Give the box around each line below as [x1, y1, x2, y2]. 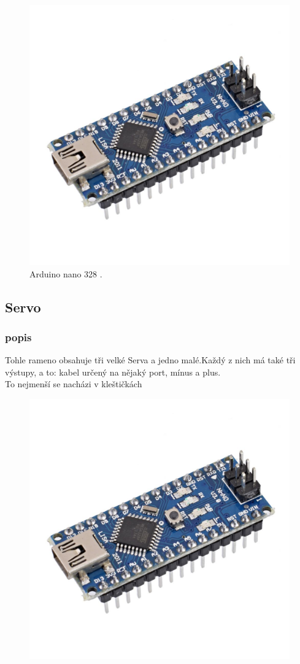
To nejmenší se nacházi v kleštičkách [5, 377, 142, 390]
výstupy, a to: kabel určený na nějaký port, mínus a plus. [5, 365, 221, 378]
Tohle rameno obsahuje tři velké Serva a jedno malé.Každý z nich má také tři [5, 353, 296, 366]
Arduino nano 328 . [29, 267, 102, 280]
